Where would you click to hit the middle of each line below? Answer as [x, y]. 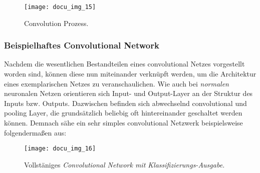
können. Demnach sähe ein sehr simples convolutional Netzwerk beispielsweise [123, 123]
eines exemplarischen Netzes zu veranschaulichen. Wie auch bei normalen [116, 83]
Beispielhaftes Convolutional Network [82, 45]
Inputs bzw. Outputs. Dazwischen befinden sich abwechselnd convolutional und [125, 103]
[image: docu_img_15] [60, 7]
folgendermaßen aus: [35, 132]
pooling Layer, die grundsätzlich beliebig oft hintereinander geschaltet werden [123, 113]
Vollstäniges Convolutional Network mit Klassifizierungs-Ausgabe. [124, 164]
